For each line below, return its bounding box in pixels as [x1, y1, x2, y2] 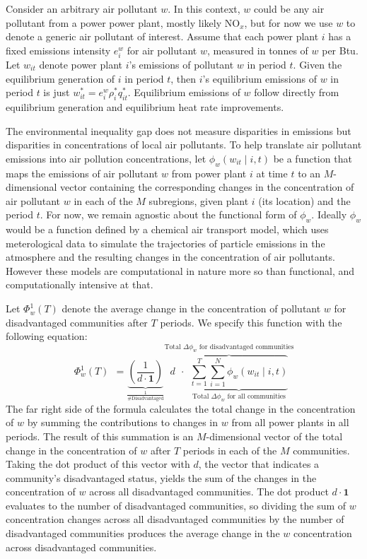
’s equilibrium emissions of [202, 71, 317, 86]
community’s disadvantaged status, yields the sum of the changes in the [6, 470, 317, 485]
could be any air [254, 1, 325, 16]
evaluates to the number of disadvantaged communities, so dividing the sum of [6, 498, 346, 512]
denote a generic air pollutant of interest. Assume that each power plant [6, 29, 319, 44]
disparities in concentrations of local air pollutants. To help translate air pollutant [6, 137, 362, 152]
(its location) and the [258, 193, 351, 208]
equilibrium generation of [6, 71, 115, 86]
